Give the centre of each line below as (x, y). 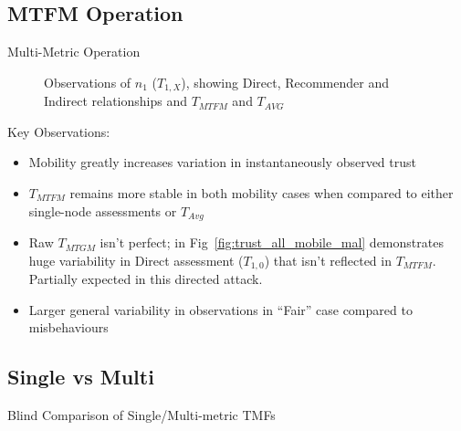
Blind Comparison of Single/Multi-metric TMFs (141, 415)
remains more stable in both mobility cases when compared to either (262, 193)
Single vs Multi (81, 377)
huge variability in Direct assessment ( (136, 260)
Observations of (88, 82)
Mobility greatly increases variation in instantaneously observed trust (222, 162)
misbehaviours (68, 327)
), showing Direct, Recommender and (285, 82)
